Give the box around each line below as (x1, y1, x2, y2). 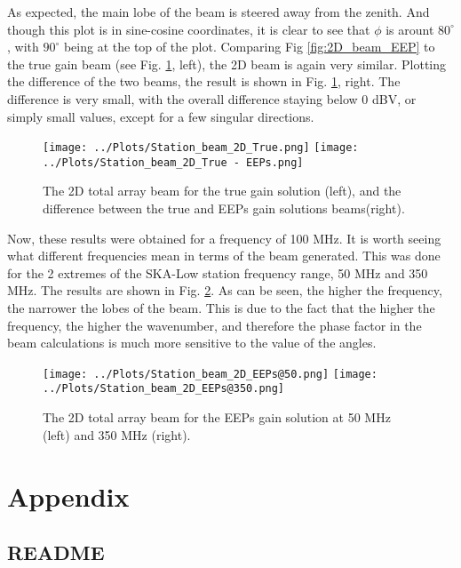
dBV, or (372, 89, 417, 108)
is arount (385, 20, 434, 38)
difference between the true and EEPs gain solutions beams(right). (43, 199, 405, 218)
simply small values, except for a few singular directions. (7, 107, 314, 125)
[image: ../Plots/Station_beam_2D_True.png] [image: (43, 141, 359, 155)
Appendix (7, 477, 130, 514)
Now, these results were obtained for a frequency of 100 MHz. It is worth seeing (7, 228, 441, 247)
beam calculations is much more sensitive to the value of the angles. (7, 333, 377, 352)
